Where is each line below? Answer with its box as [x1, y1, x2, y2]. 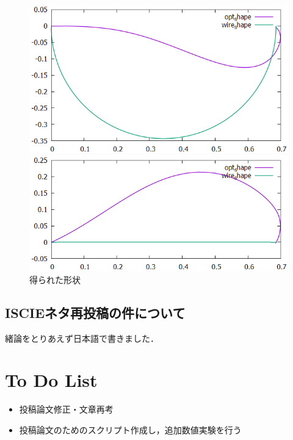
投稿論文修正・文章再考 [19, 403, 114, 416]
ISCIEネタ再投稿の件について [5, 303, 186, 322]
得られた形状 [29, 273, 81, 286]
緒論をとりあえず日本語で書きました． [5, 331, 159, 344]
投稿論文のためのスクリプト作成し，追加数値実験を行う [19, 423, 242, 436]
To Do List [5, 367, 98, 392]
